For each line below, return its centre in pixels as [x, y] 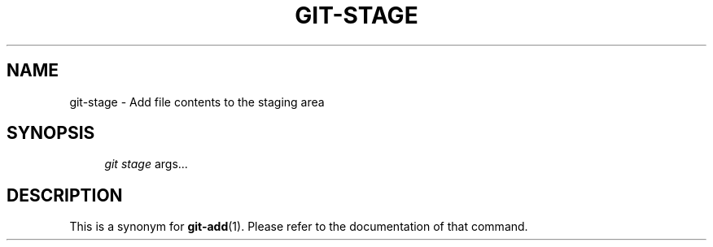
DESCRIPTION [65, 195]
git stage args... [146, 164]
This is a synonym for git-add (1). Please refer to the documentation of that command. [299, 227]
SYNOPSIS [51, 133]
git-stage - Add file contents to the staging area [197, 102]
